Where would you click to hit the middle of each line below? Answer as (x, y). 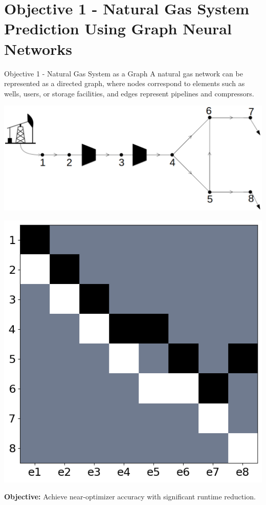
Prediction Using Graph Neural (118, 28)
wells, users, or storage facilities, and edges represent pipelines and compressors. (129, 93)
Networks (38, 48)
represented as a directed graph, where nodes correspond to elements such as (125, 83)
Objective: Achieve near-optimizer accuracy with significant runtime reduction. (130, 497)
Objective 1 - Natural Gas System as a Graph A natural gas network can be (124, 73)
